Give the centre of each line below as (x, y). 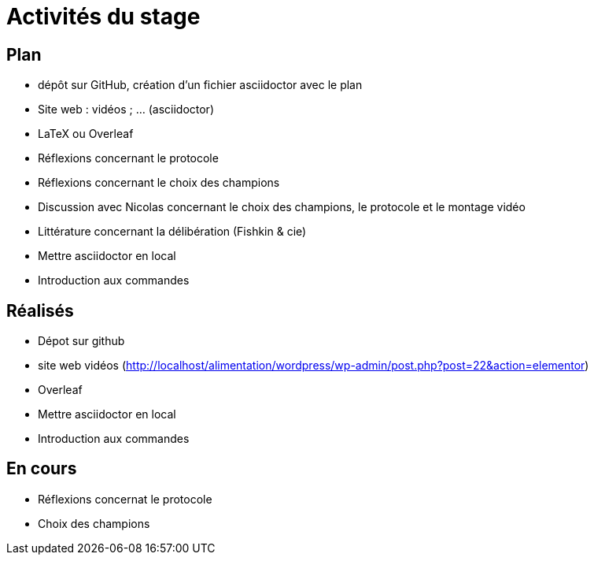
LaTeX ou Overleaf (86, 134)
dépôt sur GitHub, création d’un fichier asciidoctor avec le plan (200, 85)
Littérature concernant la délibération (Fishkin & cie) (172, 232)
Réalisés (40, 310)
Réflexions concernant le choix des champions (159, 183)
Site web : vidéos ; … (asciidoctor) (126, 110)
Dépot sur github (81, 341)
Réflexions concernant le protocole (128, 158)
